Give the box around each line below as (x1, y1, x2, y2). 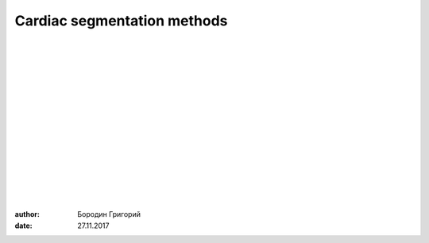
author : (14, 210, 40, 219)
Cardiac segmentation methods (14, 12, 228, 29)
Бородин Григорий (77, 210, 141, 219)
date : (14, 221, 33, 230)
